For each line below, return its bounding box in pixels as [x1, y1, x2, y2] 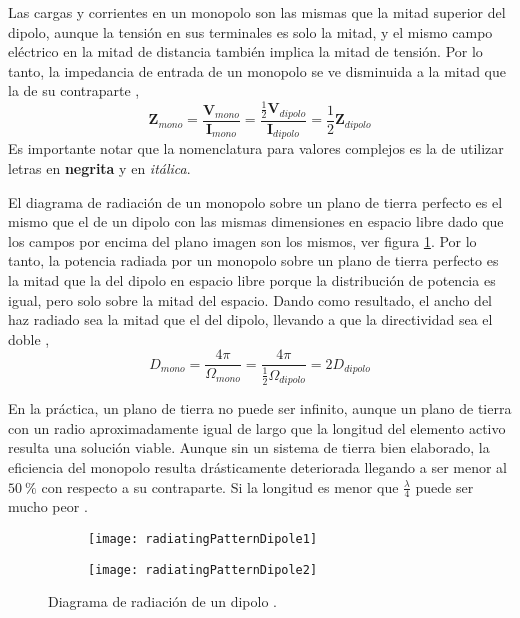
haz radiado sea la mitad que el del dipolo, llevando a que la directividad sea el [8, 309, 493, 330]
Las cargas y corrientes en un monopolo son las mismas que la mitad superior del [8, 2, 506, 22]
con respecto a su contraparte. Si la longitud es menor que [41, 476, 399, 497]
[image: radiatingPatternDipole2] [88, 562, 318, 577]
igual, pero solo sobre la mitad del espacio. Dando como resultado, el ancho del [8, 289, 492, 310]
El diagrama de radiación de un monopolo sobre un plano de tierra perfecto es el [8, 191, 503, 212]
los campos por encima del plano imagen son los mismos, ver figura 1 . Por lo [8, 230, 477, 251]
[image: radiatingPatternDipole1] [88, 532, 318, 547]
